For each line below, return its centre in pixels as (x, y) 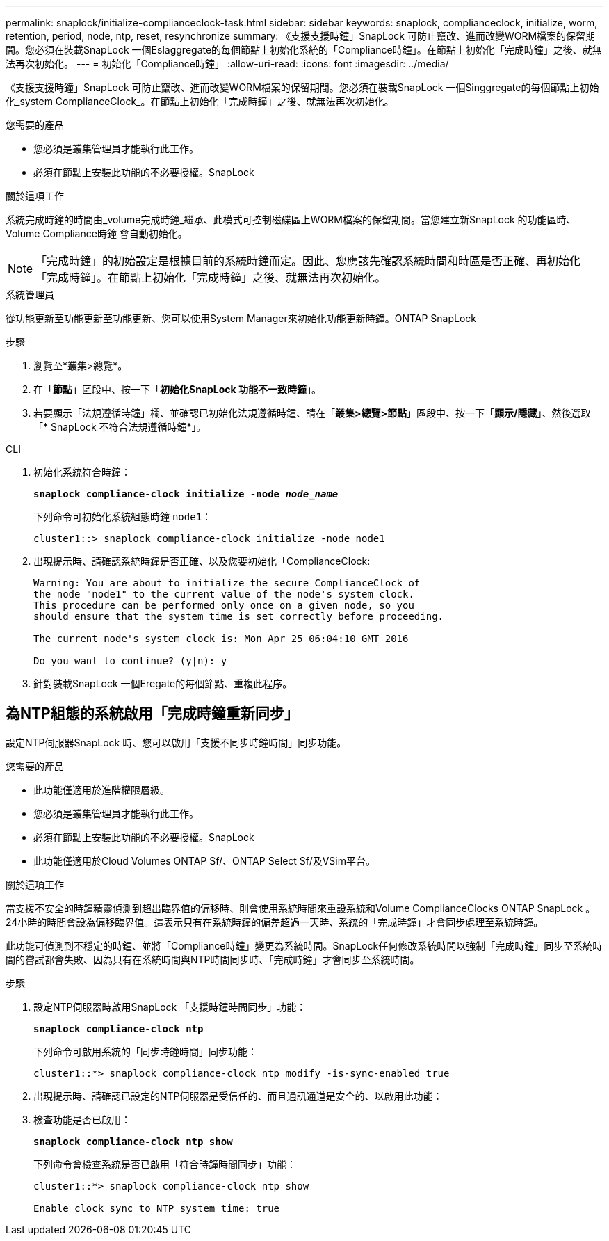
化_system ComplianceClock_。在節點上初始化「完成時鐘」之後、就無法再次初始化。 (200, 101)
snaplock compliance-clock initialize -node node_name (186, 494)
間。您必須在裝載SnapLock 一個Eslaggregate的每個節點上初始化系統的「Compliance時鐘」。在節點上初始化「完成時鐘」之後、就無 (304, 50)
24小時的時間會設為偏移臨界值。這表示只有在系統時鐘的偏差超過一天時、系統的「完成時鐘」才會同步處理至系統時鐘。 (275, 922)
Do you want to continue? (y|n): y (130, 661)
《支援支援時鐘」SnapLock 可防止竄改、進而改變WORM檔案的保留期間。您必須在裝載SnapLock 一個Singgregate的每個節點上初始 (302, 87)
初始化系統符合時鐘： (82, 472)
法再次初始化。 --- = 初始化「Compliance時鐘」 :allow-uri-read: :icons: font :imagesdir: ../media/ (227, 64)
